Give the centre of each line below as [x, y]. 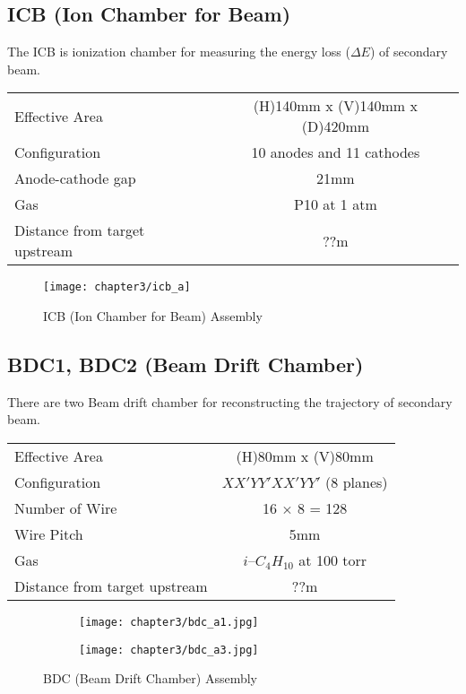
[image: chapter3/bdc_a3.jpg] [169, 650]
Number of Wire [66, 508]
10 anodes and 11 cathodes [336, 152]
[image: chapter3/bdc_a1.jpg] [169, 623]
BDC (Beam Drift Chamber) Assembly [150, 678]
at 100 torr [333, 560]
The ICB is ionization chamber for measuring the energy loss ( [179, 52]
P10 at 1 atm [336, 204]
